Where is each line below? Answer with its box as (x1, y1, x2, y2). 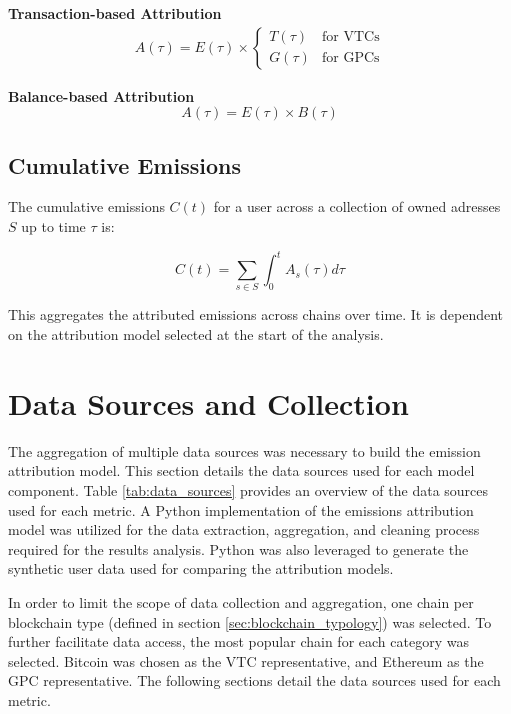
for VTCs (322, 30, 380, 45)
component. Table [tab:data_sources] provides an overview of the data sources (8, 479, 489, 500)
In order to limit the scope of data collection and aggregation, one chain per (8, 591, 474, 612)
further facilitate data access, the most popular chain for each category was (8, 631, 469, 652)
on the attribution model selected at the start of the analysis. (8, 324, 384, 345)
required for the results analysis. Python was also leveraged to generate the (8, 538, 469, 559)
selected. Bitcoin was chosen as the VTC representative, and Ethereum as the (8, 650, 484, 671)
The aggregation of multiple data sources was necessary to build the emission (8, 440, 481, 461)
